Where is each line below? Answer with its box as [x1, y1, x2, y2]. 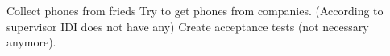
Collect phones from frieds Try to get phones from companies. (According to [6, 2, 384, 18]
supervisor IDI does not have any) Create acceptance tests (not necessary [6, 18, 369, 34]
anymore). [6, 34, 56, 50]
